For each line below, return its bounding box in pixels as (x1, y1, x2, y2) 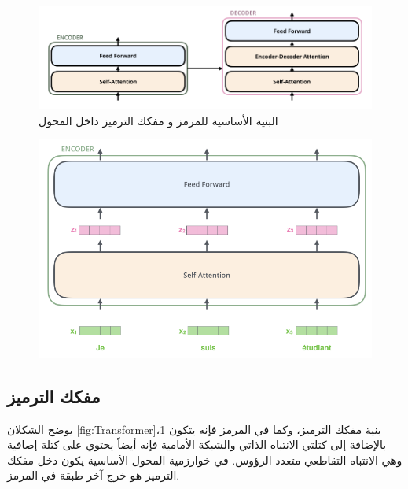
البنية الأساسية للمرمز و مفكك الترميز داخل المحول (39, 112, 278, 128)
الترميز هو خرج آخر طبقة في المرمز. (7, 467, 180, 483)
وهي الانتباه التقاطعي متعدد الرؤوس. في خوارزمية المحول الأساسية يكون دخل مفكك (7, 451, 402, 468)
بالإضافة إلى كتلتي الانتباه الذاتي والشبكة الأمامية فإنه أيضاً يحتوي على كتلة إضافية (7, 436, 387, 453)
